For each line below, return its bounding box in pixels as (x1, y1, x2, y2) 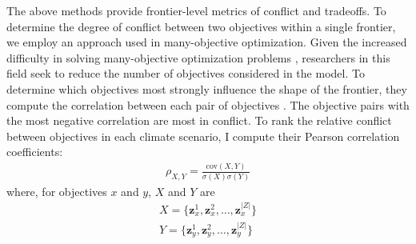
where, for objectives (6, 182, 107, 199)
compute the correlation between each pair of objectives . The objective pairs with (6, 96, 410, 113)
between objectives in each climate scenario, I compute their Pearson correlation (6, 127, 400, 144)
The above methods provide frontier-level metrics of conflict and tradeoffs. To (6, 2, 386, 18)
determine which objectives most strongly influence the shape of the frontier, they (6, 80, 407, 97)
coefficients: (6, 143, 63, 160)
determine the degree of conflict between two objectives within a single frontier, (6, 18, 396, 34)
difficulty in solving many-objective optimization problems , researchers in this (6, 49, 390, 66)
